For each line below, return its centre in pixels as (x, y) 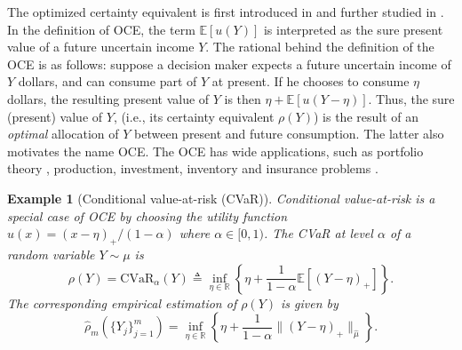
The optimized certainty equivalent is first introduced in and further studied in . (226, 12)
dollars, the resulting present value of (108, 98)
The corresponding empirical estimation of (122, 302)
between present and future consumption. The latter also (289, 134)
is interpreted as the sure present (353, 29)
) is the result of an (366, 116)
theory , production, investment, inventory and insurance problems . (193, 168)
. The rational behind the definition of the (320, 47)
